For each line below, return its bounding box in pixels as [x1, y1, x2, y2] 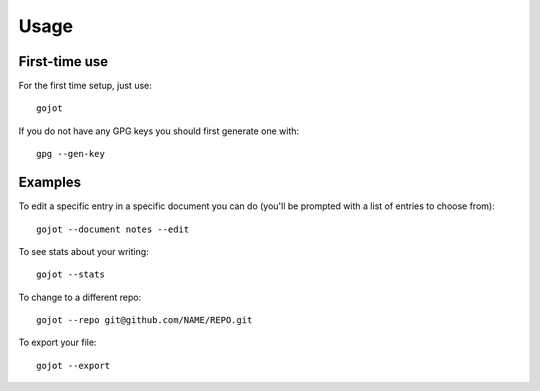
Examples [18, 174, 82, 191]
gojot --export [36, 360, 111, 371]
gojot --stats [36, 269, 105, 280]
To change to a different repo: [18, 291, 142, 303]
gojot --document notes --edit [36, 223, 190, 235]
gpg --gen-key [36, 148, 105, 160]
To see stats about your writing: [18, 245, 149, 257]
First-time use [18, 53, 109, 70]
